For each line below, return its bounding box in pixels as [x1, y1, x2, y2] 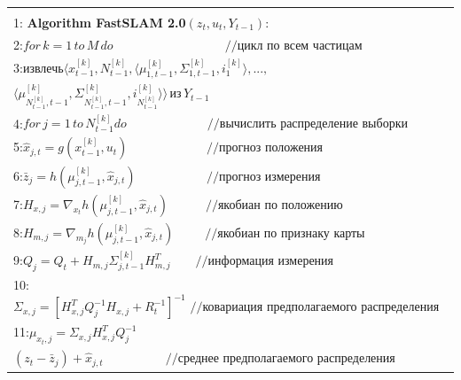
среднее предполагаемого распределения [177, 353, 395, 366]
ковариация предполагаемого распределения [202, 301, 440, 314]
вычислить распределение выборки [219, 118, 408, 131]
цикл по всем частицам [237, 39, 363, 52]
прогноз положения [219, 142, 324, 155]
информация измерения [207, 255, 334, 268]
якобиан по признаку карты [217, 228, 365, 240]
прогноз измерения [218, 170, 321, 183]
